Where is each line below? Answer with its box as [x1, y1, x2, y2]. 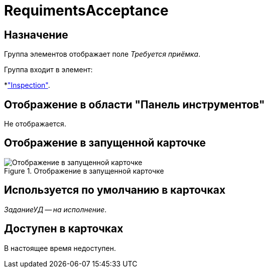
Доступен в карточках [4, 222, 123, 235]
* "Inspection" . [4, 81, 50, 90]
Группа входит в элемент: [4, 65, 93, 74]
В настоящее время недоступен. [4, 243, 116, 252]
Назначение [4, 28, 68, 41]
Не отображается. [4, 119, 66, 128]
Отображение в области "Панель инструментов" [4, 98, 265, 111]
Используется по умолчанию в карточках [4, 184, 226, 197]
